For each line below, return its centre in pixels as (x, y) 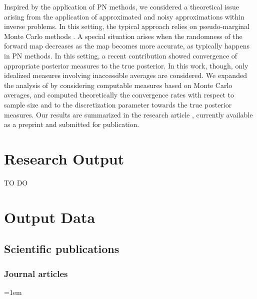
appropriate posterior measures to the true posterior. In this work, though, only (126, 65)
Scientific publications (62, 249)
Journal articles (36, 273)
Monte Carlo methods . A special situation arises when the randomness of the (123, 36)
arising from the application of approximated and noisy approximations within (124, 16)
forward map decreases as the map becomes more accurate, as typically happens (127, 46)
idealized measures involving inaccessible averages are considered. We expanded (125, 75)
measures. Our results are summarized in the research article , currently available (128, 114)
